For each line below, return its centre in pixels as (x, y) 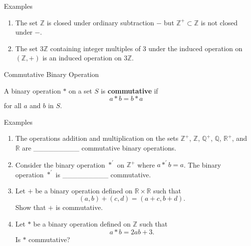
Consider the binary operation (60, 164)
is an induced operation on (82, 58)
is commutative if (129, 90)
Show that (31, 207)
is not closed (219, 22)
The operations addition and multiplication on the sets (97, 138)
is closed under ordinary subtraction (100, 22)
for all (13, 105)
